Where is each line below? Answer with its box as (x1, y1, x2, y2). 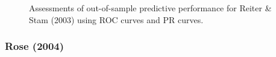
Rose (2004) (5, 39, 64, 53)
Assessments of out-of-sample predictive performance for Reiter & (29, 2, 272, 14)
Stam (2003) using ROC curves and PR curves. (29, 13, 204, 26)
